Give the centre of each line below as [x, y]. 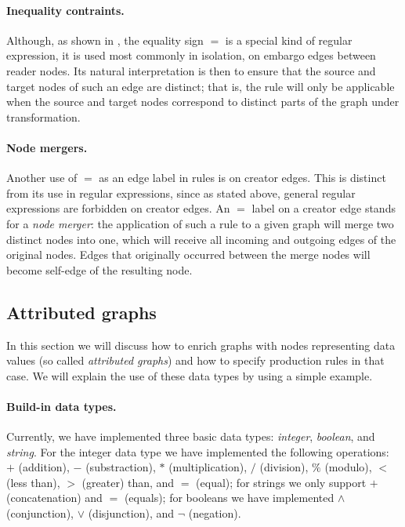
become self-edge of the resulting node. [99, 269]
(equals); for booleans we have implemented [229, 498]
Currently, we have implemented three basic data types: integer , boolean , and [191, 436]
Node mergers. [47, 147]
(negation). [215, 513]
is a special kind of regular [289, 40]
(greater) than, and [128, 482]
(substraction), [121, 467]
